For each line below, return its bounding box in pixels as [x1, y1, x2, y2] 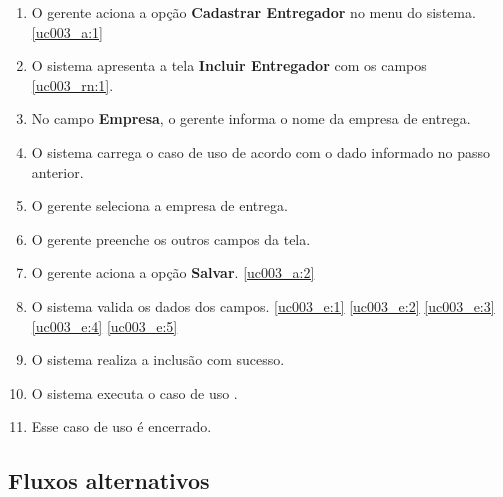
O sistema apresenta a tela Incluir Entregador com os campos [31, 55, 427, 76]
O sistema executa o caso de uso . [31, 382, 238, 403]
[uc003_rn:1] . [31, 74, 114, 95]
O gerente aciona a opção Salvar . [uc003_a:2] [31, 262, 315, 283]
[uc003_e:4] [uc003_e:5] [31, 315, 178, 336]
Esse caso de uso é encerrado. [31, 416, 212, 437]
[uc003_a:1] [31, 21, 103, 42]
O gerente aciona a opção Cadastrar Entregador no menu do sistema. [31, 2, 476, 22]
